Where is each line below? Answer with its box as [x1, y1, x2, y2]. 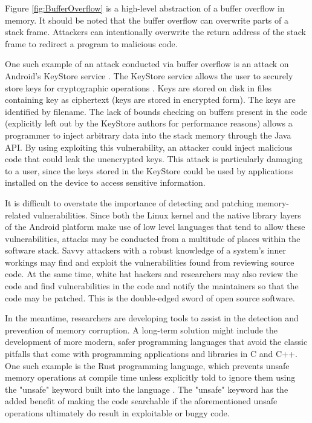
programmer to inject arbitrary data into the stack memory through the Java [5, 128, 291, 141]
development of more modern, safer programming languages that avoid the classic [5, 335, 308, 348]
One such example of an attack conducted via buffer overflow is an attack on [5, 57, 289, 70]
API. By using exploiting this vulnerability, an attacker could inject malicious [5, 140, 293, 153]
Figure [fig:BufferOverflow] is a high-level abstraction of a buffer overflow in [5, 2, 285, 14]
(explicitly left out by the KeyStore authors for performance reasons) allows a [5, 117, 293, 130]
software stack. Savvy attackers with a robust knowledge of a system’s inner [5, 244, 286, 257]
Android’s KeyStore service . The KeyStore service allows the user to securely [5, 69, 293, 82]
